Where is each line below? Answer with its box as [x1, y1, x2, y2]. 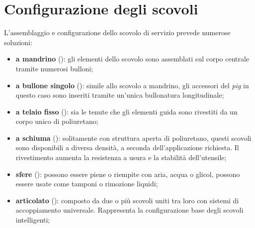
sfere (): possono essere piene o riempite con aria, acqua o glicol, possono [15, 169, 240, 179]
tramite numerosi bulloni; [15, 63, 93, 73]
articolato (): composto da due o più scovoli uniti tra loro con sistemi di [15, 195, 239, 205]
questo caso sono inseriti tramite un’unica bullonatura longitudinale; [15, 90, 224, 100]
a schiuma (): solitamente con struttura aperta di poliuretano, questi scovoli [15, 132, 252, 143]
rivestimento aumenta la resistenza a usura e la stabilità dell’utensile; [15, 152, 227, 163]
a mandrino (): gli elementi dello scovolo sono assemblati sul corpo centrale [15, 54, 250, 64]
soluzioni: [4, 37, 32, 47]
